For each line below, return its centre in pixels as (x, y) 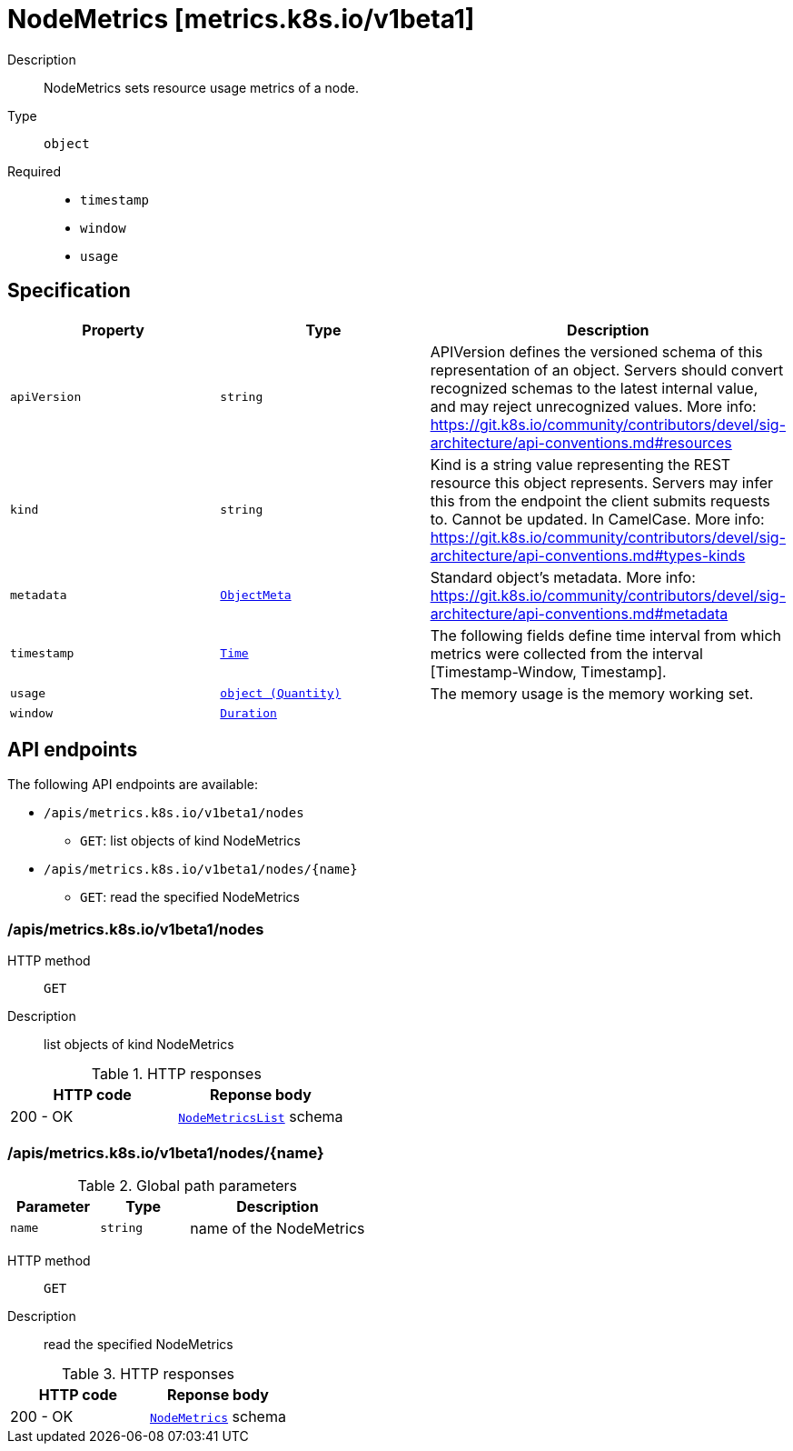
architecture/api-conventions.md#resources (581, 442)
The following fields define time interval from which (606, 635)
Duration (248, 713)
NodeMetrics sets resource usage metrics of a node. (201, 87)
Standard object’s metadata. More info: (563, 577)
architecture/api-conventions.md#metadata (579, 613)
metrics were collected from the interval (566, 653)
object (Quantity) (281, 694)
